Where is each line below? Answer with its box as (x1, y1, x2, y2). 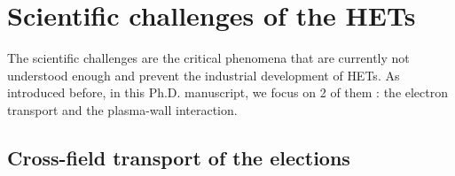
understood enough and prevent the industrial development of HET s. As (7, 65, 400, 84)
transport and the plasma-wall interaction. (7, 100, 238, 119)
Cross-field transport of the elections (7, 143, 350, 171)
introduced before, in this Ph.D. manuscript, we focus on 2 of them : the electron (7, 83, 449, 102)
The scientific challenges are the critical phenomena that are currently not (7, 49, 410, 67)
